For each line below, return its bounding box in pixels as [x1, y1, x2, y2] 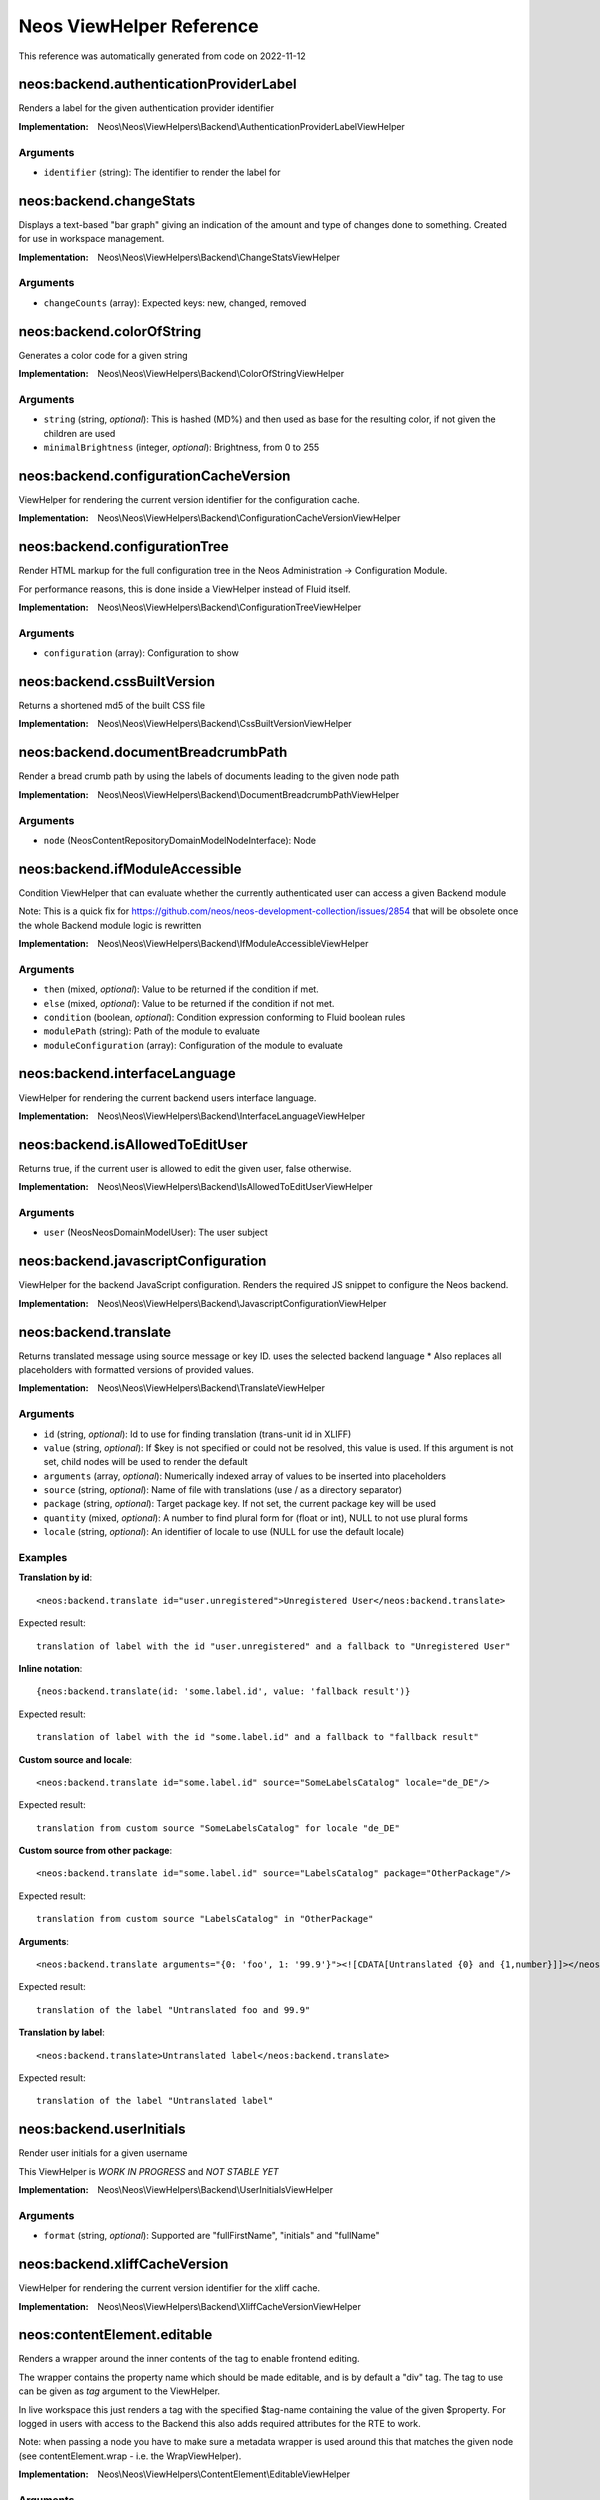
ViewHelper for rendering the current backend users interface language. [18, 1091, 317, 1104]
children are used [43, 427, 116, 439]
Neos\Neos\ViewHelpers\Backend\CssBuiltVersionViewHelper [97, 718, 352, 730]
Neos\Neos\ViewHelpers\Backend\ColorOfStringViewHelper [97, 368, 345, 380]
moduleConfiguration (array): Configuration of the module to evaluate [43, 1039, 344, 1051]
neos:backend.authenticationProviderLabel [18, 76, 297, 93]
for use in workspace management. [18, 233, 165, 245]
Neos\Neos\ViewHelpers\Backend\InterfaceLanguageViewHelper [97, 1110, 366, 1122]
